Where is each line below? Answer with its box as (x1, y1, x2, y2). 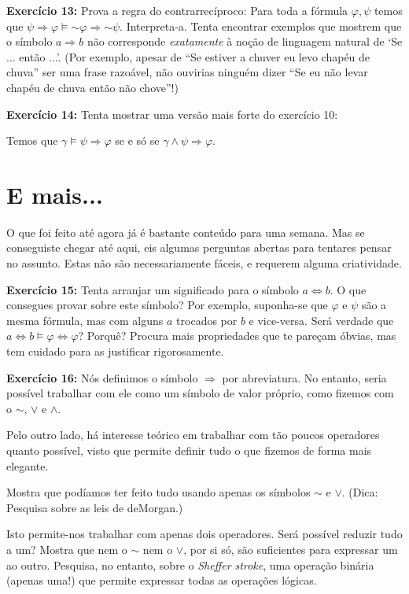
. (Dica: (341, 484, 378, 500)
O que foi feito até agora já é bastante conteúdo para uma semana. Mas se (6, 223, 365, 240)
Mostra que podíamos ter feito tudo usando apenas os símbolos (6, 484, 311, 500)
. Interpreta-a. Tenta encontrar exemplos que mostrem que (120, 17, 402, 34)
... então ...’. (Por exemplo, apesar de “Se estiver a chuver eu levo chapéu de (6, 48, 370, 65)
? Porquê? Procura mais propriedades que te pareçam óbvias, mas (78, 327, 396, 344)
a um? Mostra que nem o (6, 541, 127, 557)
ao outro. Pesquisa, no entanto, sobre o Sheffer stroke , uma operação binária (6, 556, 374, 573)
